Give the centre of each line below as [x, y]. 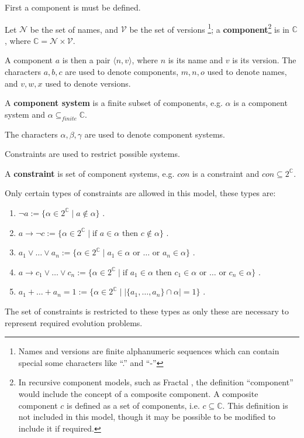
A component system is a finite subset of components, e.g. [114, 103]
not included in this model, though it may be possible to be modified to [147, 417]
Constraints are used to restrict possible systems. [92, 154]
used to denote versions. [88, 83]
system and [25, 114]
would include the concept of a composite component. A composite [138, 393]
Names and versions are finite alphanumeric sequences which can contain [149, 351]
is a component [260, 103]
